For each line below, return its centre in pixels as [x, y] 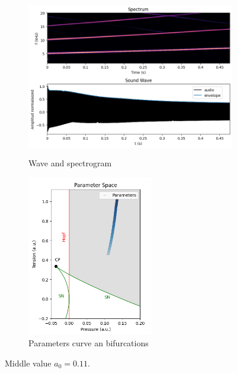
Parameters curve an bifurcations [89, 342]
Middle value [28, 363]
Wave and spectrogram [70, 163]
